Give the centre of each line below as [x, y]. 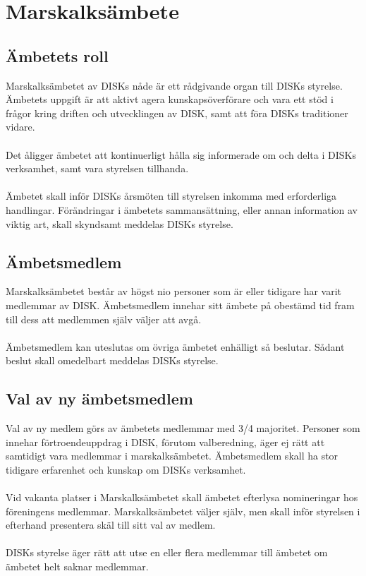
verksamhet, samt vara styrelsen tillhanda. [97, 168]
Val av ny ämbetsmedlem [99, 398]
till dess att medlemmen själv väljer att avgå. [104, 319]
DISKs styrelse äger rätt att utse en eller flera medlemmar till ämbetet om [167, 552]
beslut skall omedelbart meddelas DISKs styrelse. [112, 360]
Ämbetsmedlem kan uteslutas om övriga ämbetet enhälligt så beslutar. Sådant [175, 346]
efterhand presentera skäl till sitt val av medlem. [111, 525]
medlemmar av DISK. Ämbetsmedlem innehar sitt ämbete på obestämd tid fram [180, 305]
